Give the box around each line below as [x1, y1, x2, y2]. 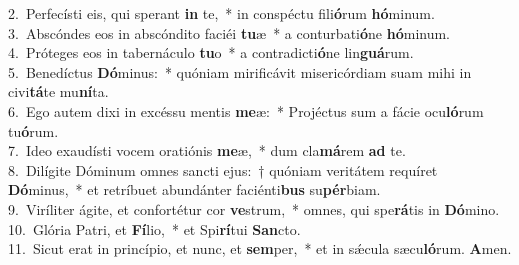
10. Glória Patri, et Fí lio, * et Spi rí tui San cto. [8, 218, 301, 239]
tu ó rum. [8, 120, 59, 141]
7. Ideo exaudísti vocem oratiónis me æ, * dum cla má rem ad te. [8, 140, 406, 161]
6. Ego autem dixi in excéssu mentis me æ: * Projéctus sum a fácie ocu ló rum [8, 100, 484, 121]
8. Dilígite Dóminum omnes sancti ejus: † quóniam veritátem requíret [8, 159, 438, 180]
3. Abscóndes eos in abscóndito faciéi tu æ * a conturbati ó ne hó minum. [8, 22, 451, 43]
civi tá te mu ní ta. [8, 81, 109, 102]
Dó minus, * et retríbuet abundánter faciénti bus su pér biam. [8, 179, 381, 200]
